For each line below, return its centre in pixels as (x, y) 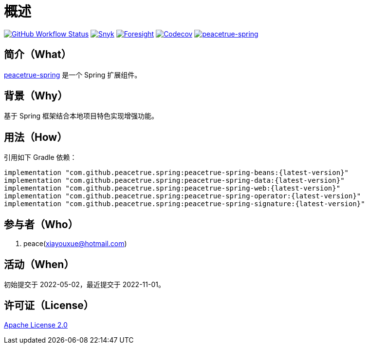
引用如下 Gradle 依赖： (40, 157)
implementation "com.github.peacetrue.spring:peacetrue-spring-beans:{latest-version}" (176, 173)
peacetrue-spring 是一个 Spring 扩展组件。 (73, 75)
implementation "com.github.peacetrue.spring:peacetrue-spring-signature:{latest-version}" (184, 204)
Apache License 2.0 (36, 325)
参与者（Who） (41, 224)
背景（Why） (36, 96)
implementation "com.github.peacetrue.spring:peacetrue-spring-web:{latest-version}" (172, 188)
